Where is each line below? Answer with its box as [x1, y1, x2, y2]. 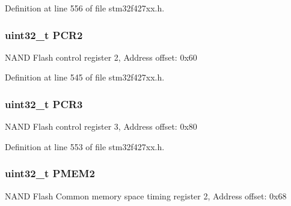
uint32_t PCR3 [5, 96, 83, 111]
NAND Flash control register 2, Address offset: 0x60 [5, 50, 197, 63]
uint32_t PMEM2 [5, 166, 95, 181]
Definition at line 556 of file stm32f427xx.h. [5, 2, 165, 14]
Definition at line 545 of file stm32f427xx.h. [5, 71, 165, 83]
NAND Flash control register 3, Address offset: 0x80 [5, 120, 197, 133]
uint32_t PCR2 [5, 27, 83, 42]
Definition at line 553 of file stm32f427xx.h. [5, 140, 165, 153]
